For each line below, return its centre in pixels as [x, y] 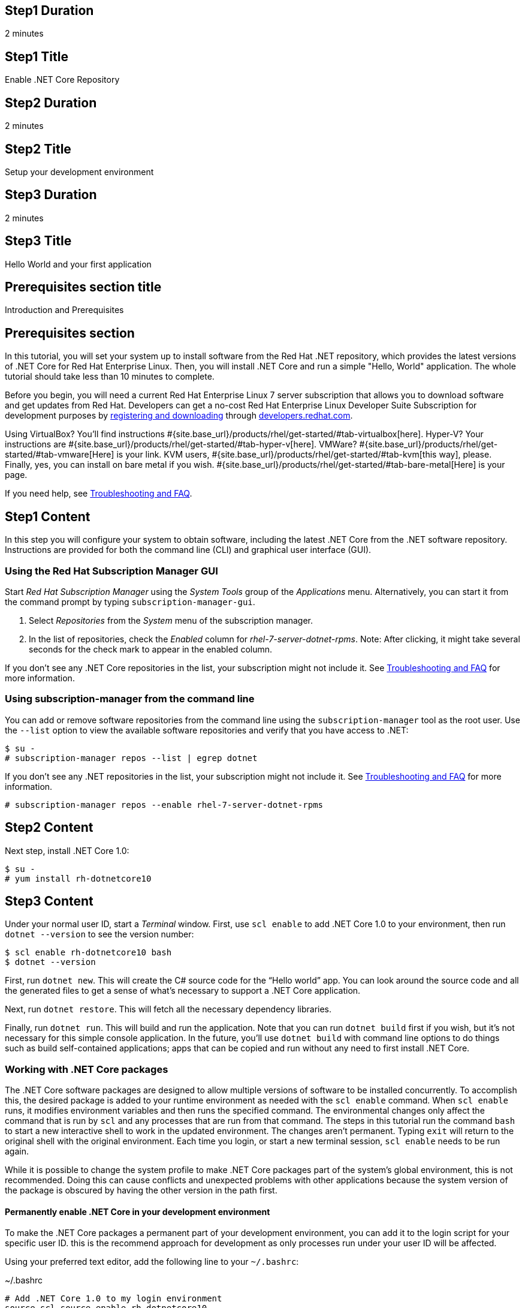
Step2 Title [38, 149]
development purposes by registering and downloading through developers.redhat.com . [179, 416]
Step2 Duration [51, 103]
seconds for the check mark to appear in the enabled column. [151, 649]
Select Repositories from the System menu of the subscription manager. [171, 620]
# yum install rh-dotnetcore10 [78, 878]
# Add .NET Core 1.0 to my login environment [114, 1299]
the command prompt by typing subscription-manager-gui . [130, 602]
